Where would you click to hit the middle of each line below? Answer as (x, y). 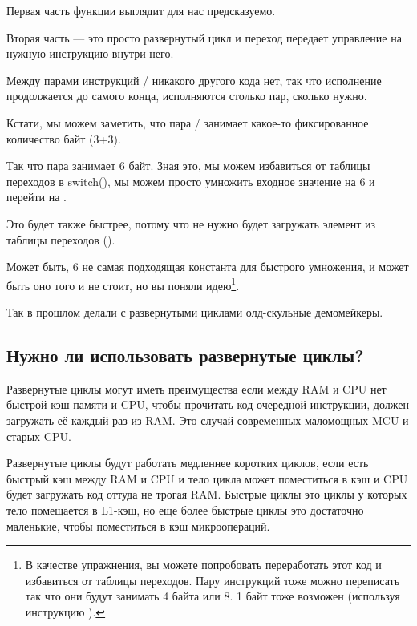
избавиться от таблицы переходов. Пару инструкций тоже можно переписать (213, 580)
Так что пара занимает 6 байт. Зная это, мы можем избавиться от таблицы (188, 166)
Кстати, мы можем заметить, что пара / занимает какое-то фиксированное (188, 122)
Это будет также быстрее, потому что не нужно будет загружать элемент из (191, 223)
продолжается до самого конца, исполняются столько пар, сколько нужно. (187, 96)
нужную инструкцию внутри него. (90, 53)
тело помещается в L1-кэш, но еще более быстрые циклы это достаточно (185, 509)
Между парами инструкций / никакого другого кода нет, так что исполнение (194, 80)
